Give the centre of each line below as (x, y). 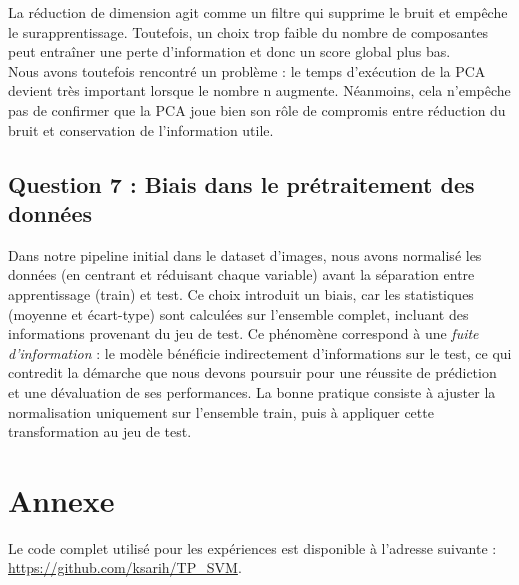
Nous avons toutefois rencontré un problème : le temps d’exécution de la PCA (247, 70)
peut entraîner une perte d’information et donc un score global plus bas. (229, 51)
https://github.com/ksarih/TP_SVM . (125, 567)
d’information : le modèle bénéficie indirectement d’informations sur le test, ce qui (260, 352)
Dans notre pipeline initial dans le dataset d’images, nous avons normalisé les (245, 254)
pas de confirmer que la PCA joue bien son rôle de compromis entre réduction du (257, 109)
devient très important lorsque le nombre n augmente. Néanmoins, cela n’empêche (259, 90)
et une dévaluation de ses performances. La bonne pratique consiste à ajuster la (252, 391)
